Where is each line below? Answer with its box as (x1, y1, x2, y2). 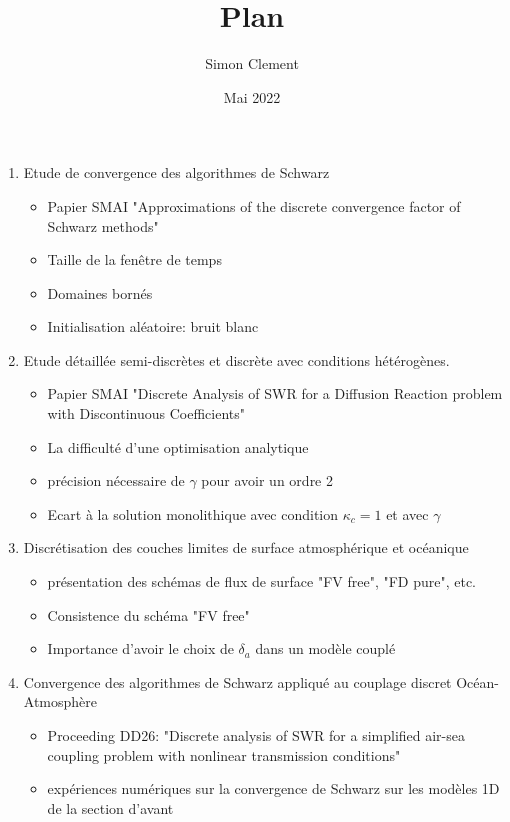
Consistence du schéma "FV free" (47, 604, 250, 625)
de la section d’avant (47, 797, 174, 818)
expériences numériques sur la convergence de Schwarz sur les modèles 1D (47, 778, 500, 799)
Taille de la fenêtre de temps (47, 249, 222, 270)
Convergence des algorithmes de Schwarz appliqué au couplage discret (23, 671, 452, 692)
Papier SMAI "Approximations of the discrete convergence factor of (47, 195, 461, 216)
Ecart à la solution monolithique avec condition (47, 503, 339, 524)
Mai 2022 (223, 86, 281, 107)
